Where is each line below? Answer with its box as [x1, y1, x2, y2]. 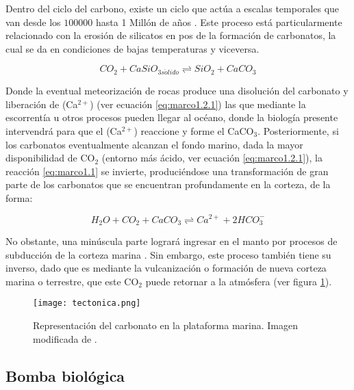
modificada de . [33, 331, 97, 346]
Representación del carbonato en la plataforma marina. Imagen [33, 318, 298, 333]
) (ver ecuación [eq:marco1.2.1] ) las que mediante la [90, 96, 306, 111]
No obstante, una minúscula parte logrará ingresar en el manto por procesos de [5, 234, 338, 248]
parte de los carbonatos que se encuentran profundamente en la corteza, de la [5, 177, 331, 192]
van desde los [5, 14, 61, 29]
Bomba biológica [5, 365, 125, 386]
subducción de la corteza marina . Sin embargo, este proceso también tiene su [5, 247, 331, 261]
